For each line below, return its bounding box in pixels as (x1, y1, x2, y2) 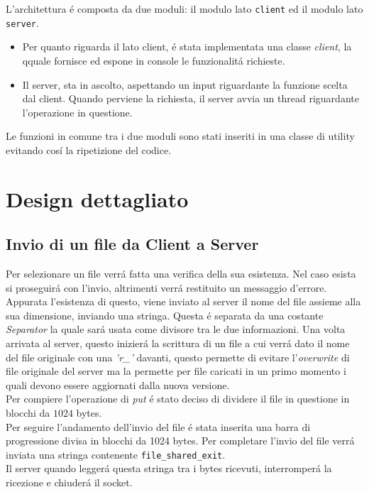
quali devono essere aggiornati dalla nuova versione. (6, 377, 230, 392)
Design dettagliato (6, 184, 189, 213)
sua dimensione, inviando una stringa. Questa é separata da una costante (6, 307, 324, 322)
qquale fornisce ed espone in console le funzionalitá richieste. (22, 53, 285, 67)
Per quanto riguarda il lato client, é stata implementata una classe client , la (22, 39, 352, 54)
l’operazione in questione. (22, 104, 133, 119)
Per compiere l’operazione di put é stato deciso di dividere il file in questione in (6, 391, 350, 406)
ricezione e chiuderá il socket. (6, 475, 133, 490)
